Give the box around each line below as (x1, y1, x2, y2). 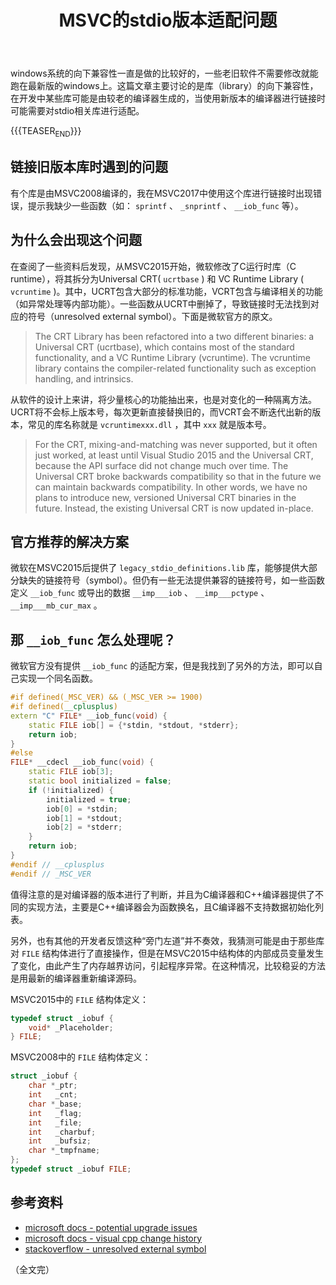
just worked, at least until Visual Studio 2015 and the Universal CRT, (34, 449, 314, 461)
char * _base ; (28, 1099, 83, 1109)
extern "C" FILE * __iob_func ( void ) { (10, 711, 168, 721)
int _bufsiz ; (28, 1136, 92, 1146)
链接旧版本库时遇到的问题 (10, 159, 168, 176)
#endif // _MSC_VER (10, 869, 92, 879)
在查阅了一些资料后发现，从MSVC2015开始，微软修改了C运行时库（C (10, 260, 297, 272)
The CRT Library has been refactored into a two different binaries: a (34, 330, 315, 342)
